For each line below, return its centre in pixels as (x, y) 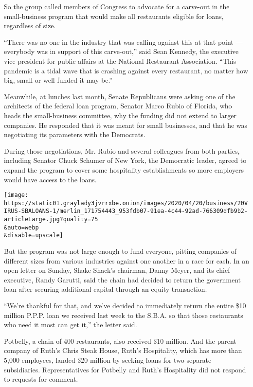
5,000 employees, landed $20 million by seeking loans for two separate (108, 360)
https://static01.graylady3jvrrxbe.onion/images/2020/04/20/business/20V (126, 203)
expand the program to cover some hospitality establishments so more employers (124, 169)
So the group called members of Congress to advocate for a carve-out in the (117, 6)
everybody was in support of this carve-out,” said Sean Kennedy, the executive (121, 51)
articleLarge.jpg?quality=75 (51, 220)
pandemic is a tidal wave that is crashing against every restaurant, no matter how (126, 70)
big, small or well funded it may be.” (58, 80)
